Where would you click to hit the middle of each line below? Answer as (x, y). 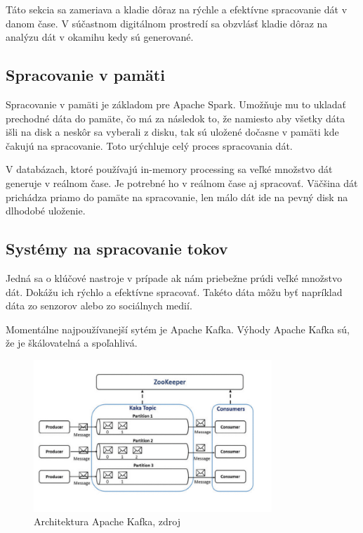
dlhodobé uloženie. (46, 211)
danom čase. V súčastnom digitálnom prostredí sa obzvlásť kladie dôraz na (167, 23)
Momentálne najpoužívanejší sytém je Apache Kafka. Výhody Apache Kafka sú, (178, 329)
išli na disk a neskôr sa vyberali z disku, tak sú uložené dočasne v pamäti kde (172, 132)
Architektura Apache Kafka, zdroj (107, 521)
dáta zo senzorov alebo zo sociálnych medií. (99, 306)
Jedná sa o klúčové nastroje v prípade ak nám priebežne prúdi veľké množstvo (174, 277)
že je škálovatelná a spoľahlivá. (72, 343)
